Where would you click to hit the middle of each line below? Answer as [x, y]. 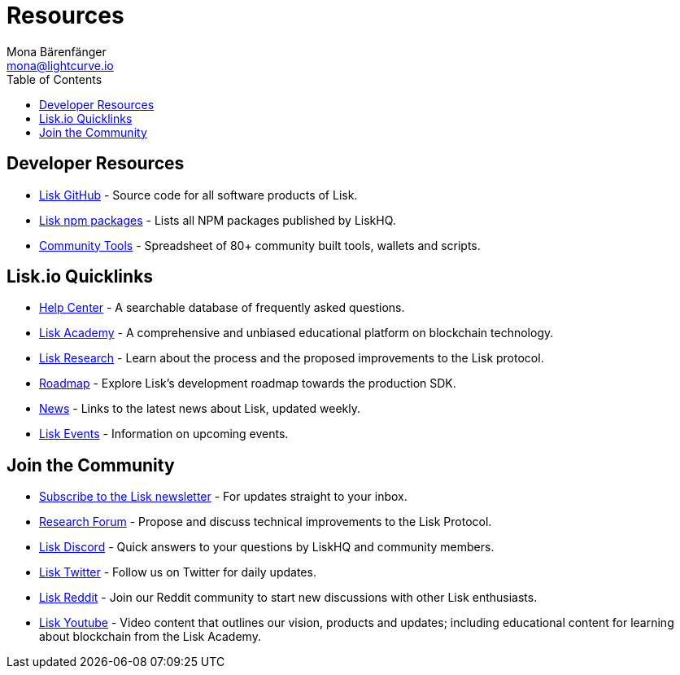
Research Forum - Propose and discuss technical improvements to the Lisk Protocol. [266, 522]
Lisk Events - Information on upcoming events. [164, 434]
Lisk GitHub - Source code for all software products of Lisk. [198, 195]
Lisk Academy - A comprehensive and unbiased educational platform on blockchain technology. [296, 333]
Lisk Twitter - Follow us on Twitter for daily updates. [178, 572]
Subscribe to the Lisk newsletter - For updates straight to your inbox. [223, 497]
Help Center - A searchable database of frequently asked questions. [222, 308]
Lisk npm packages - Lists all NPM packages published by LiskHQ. [218, 220]
